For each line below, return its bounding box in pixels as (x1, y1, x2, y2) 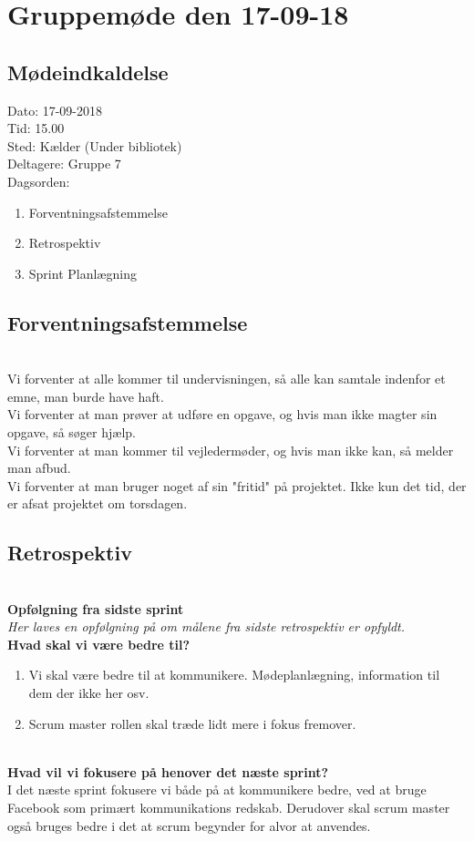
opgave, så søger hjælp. (7, 422, 136, 441)
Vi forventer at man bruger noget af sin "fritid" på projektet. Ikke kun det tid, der (7, 476, 467, 495)
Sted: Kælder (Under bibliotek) (7, 136, 182, 155)
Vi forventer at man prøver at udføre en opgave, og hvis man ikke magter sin (7, 405, 438, 424)
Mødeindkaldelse (7, 57, 169, 86)
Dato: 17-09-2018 (7, 100, 103, 119)
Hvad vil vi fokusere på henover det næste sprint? (7, 762, 329, 781)
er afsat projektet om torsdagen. (7, 494, 188, 513)
